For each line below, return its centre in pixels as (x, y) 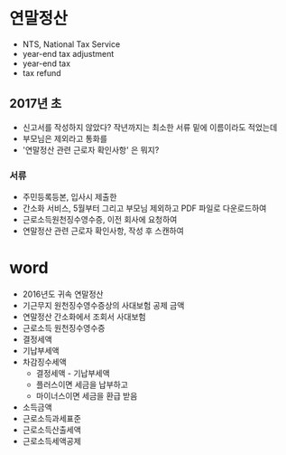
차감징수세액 (45, 362)
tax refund (42, 72)
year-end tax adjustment (68, 53)
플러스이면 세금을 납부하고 (82, 384)
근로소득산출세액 (51, 430)
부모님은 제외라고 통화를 (65, 138)
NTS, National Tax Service (71, 44)
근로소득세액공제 (51, 441)
